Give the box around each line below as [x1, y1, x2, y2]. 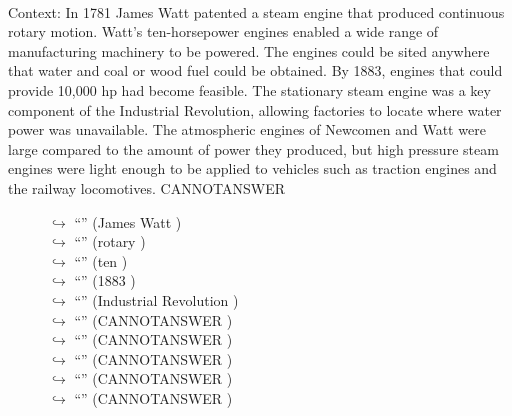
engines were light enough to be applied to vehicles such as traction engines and [8, 158, 497, 179]
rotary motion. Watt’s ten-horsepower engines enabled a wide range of [8, 21, 439, 42]
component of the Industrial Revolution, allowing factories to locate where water [8, 99, 502, 120]
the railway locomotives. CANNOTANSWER [8, 177, 286, 198]
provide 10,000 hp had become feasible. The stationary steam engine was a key [8, 79, 491, 100]
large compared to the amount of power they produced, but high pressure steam [8, 138, 499, 159]
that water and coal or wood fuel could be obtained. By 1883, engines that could [8, 60, 503, 81]
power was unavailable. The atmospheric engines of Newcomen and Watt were [8, 119, 486, 140]
